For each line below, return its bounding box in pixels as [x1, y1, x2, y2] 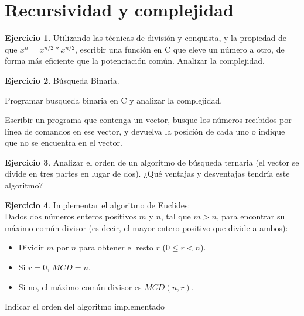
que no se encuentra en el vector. [5, 136, 122, 149]
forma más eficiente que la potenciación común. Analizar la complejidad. [5, 54, 265, 67]
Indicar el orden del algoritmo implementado [5, 300, 165, 312]
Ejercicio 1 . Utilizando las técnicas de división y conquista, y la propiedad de [5, 32, 286, 44]
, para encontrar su [216, 210, 285, 222]
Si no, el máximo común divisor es [18, 280, 142, 293]
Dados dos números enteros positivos [5, 210, 136, 222]
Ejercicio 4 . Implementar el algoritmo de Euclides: [5, 198, 190, 211]
